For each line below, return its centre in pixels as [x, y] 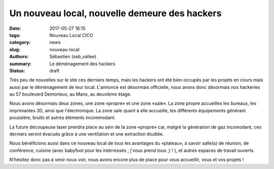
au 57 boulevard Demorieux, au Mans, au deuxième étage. [71, 94]
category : [20, 43]
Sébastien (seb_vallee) [73, 57]
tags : [15, 35]
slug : [15, 49]
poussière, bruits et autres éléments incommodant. [63, 118]
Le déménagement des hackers [82, 64]
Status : [17, 70]
